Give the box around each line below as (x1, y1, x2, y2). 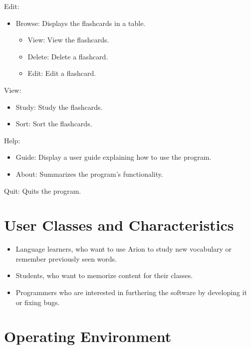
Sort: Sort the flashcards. (15, 118, 92, 129)
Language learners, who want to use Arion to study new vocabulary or (15, 244, 232, 254)
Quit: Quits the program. (4, 185, 81, 196)
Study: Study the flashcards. (15, 101, 103, 112)
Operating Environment (4, 326, 172, 347)
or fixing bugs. (15, 297, 60, 307)
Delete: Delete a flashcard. (27, 51, 108, 61)
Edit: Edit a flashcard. (27, 68, 96, 78)
